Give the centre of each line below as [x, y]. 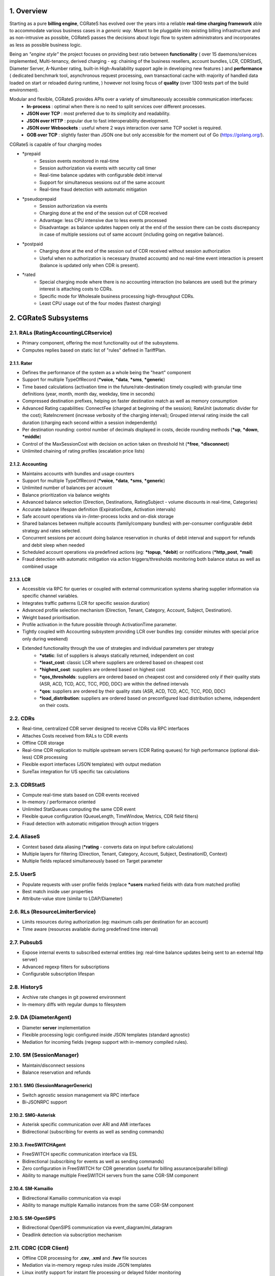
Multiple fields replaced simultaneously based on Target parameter [92, 861]
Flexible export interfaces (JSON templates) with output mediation [92, 764]
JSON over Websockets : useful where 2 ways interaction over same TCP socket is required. [125, 128]
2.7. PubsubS [26, 942]
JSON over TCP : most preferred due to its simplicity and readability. [99, 114]
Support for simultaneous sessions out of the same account [102, 182]
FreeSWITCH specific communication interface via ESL [80, 1154]
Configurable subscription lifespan [59, 974]
